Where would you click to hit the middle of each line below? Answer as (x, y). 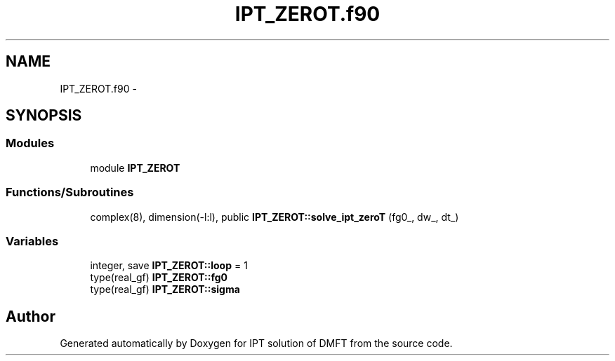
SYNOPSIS (44, 116)
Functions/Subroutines (70, 192)
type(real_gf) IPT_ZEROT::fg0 (159, 278)
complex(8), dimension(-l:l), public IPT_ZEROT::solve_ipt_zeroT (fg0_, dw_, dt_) (275, 217)
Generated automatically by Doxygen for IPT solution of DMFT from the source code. (256, 343)
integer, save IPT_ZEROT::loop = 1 (169, 266)
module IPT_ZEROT (135, 168)
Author (31, 316)
